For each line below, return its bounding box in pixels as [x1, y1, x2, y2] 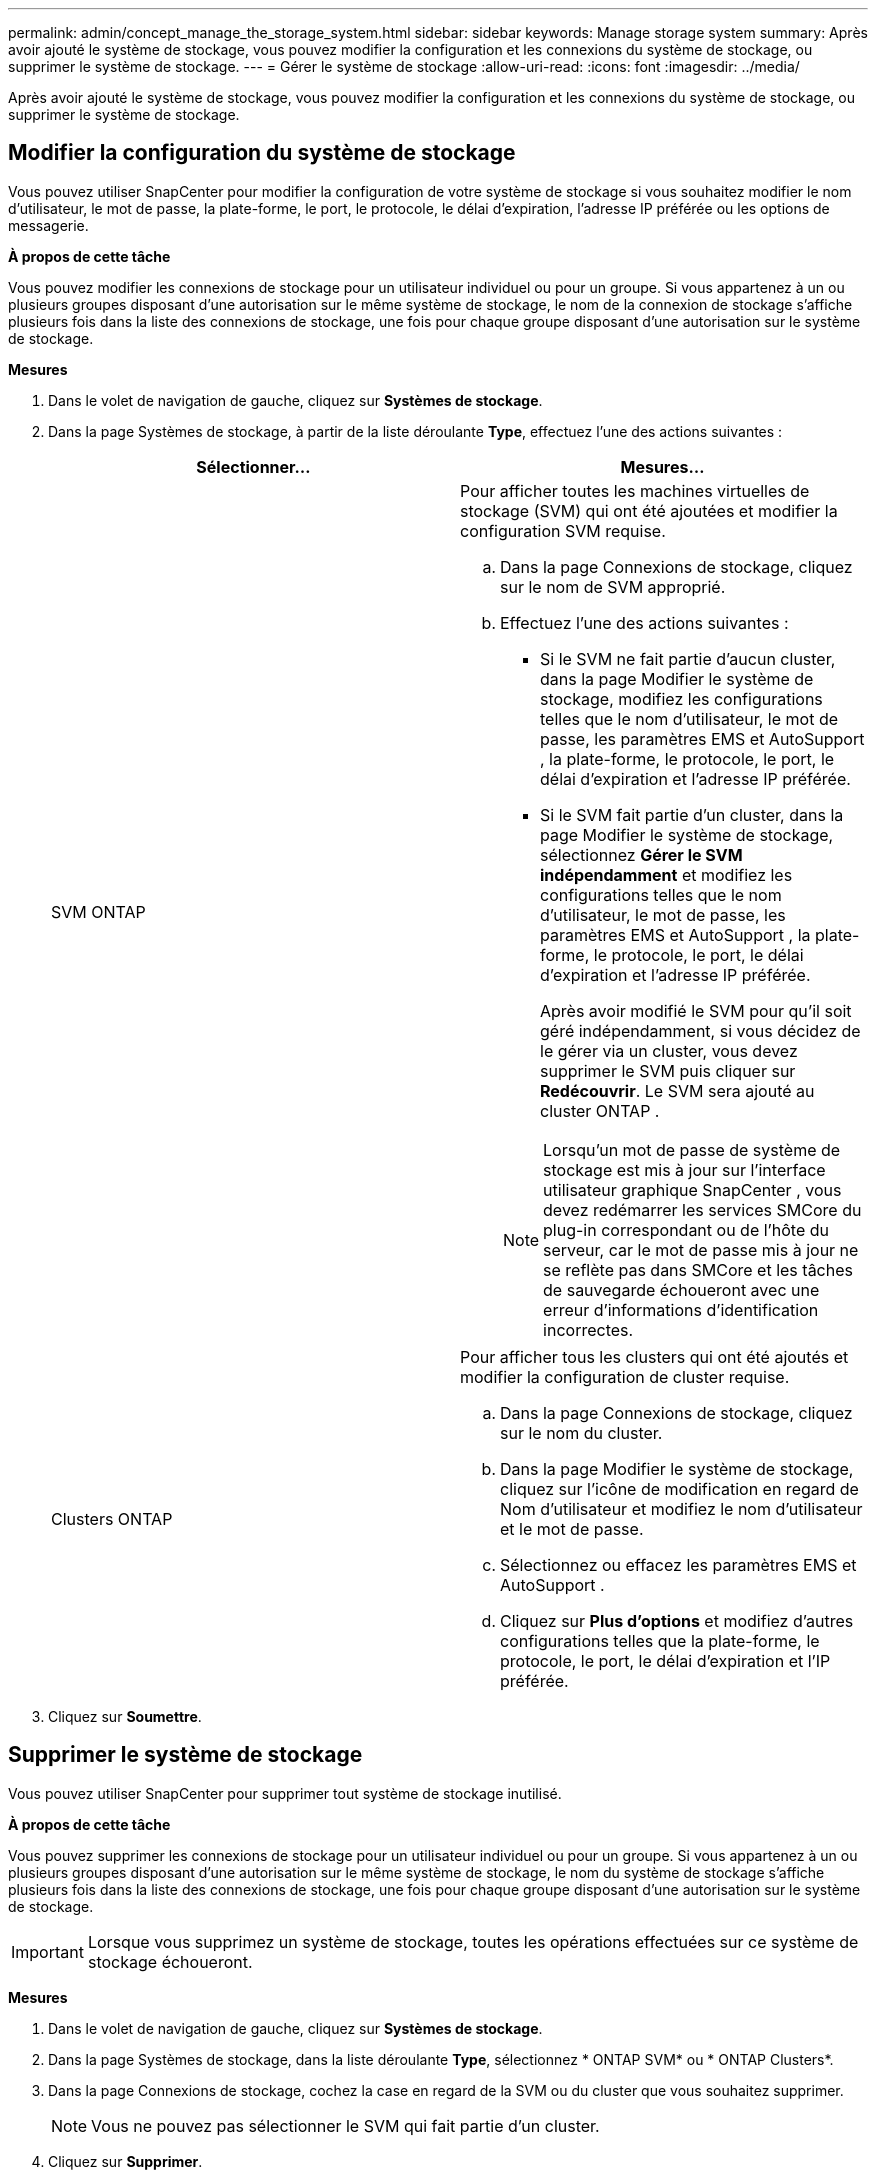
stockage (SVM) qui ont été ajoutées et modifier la [460, 500, 838, 521]
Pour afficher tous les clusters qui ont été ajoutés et [460, 1346, 849, 1367]
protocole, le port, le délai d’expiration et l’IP [500, 1650, 831, 1671]
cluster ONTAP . [540, 1100, 660, 1121]
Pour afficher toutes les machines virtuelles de [460, 480, 810, 501]
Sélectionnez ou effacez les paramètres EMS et [500, 1554, 857, 1575]
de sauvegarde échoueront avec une [543, 1279, 820, 1300]
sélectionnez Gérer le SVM [540, 844, 743, 865]
